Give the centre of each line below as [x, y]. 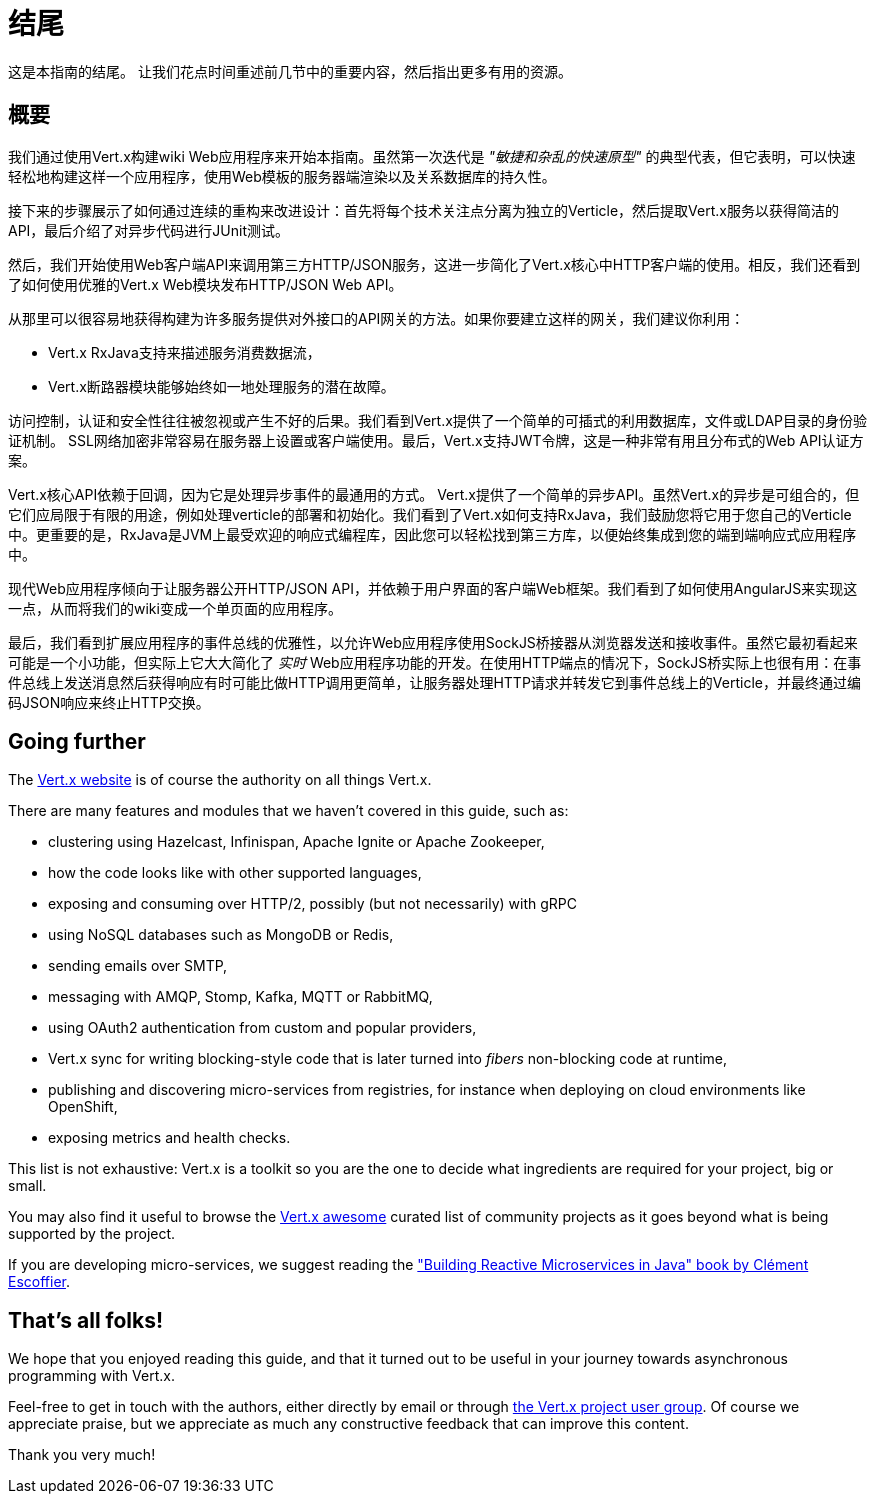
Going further [77, 742]
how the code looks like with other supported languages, [235, 873]
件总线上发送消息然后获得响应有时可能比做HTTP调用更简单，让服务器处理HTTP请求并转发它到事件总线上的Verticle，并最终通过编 [434, 682]
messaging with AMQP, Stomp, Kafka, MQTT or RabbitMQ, [240, 997]
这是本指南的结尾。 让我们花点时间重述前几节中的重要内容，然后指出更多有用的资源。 [290, 71]
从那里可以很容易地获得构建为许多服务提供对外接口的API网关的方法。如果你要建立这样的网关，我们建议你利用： [376, 318]
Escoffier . [39, 1282]
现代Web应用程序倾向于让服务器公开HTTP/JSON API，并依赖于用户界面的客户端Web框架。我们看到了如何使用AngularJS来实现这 [433, 588]
